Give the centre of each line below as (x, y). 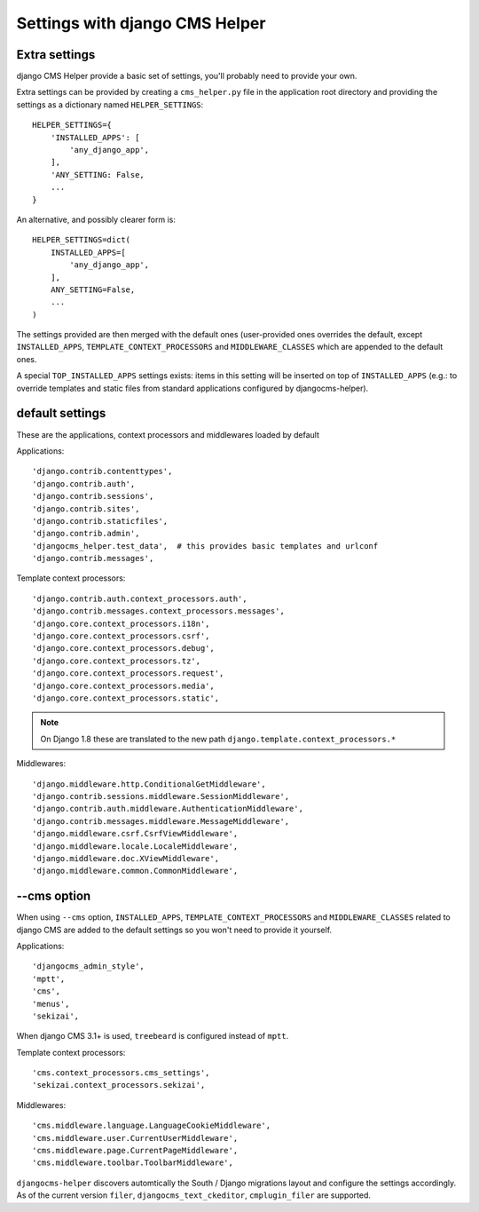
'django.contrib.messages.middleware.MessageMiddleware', (161, 821)
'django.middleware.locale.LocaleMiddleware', (135, 846)
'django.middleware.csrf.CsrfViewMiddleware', (135, 834)
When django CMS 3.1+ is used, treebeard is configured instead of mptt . (153, 1036)
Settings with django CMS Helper (141, 23)
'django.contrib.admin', (86, 534)
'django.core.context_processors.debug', (123, 649)
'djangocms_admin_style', (89, 966)
